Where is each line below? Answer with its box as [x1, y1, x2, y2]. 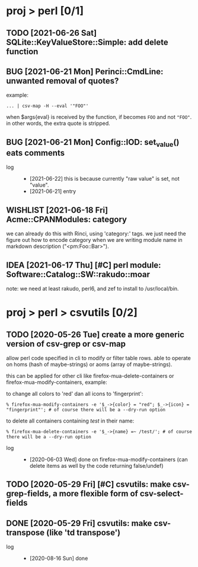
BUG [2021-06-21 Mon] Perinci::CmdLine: [6, 67, 164, 77]
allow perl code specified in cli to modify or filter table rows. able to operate [6, 355, 191, 362]
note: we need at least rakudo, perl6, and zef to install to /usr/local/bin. [6, 285, 179, 292]
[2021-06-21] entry [29, 188, 76, 195]
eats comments [6, 147, 65, 158]
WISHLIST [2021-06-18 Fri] [6, 205, 108, 215]
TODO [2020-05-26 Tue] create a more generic [6, 329, 185, 339]
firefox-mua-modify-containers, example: [6, 379, 108, 386]
